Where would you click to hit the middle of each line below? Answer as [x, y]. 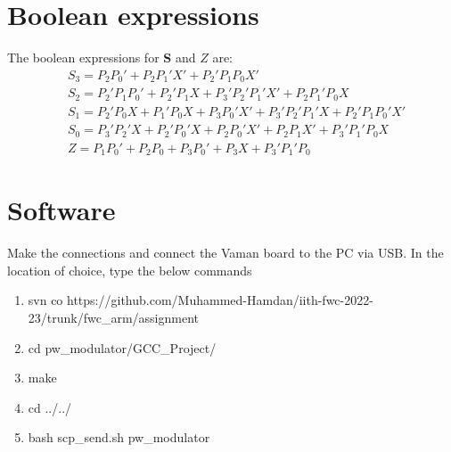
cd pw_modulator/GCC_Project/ [122, 347]
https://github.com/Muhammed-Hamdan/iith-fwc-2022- [220, 300]
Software [61, 210]
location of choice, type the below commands [130, 270]
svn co [45, 300]
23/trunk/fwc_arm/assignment [113, 318]
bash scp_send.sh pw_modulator [119, 437]
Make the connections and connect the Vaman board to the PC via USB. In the [225, 253]
